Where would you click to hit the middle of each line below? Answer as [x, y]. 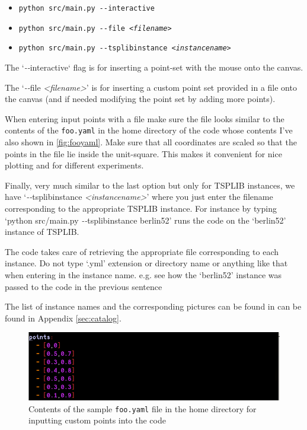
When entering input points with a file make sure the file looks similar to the [145, 118]
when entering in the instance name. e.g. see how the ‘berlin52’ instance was [143, 274]
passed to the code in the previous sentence [84, 286]
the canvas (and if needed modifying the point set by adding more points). [140, 99]
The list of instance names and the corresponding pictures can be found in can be [153, 306]
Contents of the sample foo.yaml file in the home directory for [143, 408]
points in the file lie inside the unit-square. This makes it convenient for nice [143, 153]
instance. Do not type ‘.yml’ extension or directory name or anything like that [146, 263]
